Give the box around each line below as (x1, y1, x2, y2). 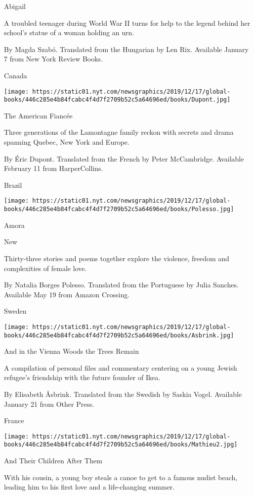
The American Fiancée (4, 110, 73, 120)
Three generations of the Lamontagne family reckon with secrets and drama (4, 127, 234, 137)
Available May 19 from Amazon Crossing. (4, 289, 130, 299)
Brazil (4, 179, 22, 190)
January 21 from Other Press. (4, 398, 94, 409)
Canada (4, 70, 27, 80)
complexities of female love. (4, 263, 87, 273)
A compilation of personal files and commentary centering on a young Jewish (4, 362, 237, 373)
